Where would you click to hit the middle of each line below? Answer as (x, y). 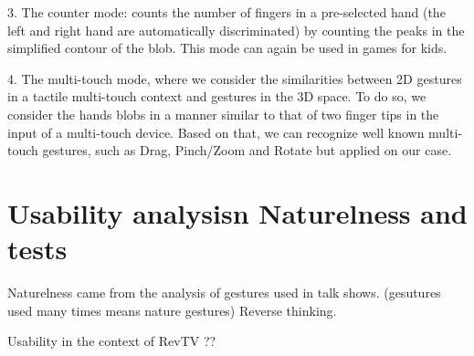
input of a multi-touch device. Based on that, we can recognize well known (216, 132)
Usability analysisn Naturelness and (237, 212)
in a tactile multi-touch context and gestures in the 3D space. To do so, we (217, 96)
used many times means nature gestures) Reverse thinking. (172, 310)
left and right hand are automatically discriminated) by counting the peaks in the (236, 30)
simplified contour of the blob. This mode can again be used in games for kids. (227, 48)
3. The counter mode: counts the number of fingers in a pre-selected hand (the (226, 12)
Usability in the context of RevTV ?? (112, 341)
